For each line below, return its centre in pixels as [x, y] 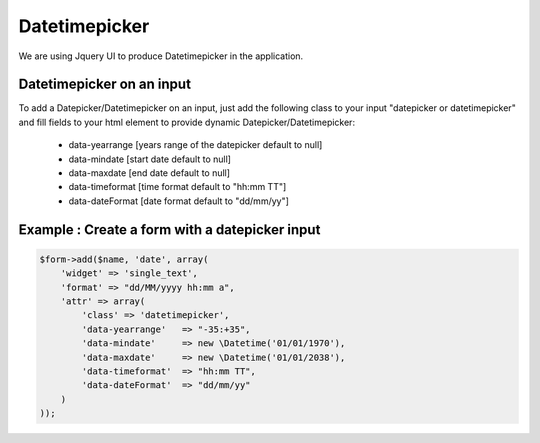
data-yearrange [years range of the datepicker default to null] [195, 145]
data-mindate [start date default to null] [150, 159]
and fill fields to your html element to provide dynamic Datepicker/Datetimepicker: [186, 122]
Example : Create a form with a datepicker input [169, 229]
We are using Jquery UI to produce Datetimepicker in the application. [161, 56]
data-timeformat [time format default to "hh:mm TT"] [177, 187]
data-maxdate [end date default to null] [149, 173]
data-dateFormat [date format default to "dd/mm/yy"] [179, 201]
